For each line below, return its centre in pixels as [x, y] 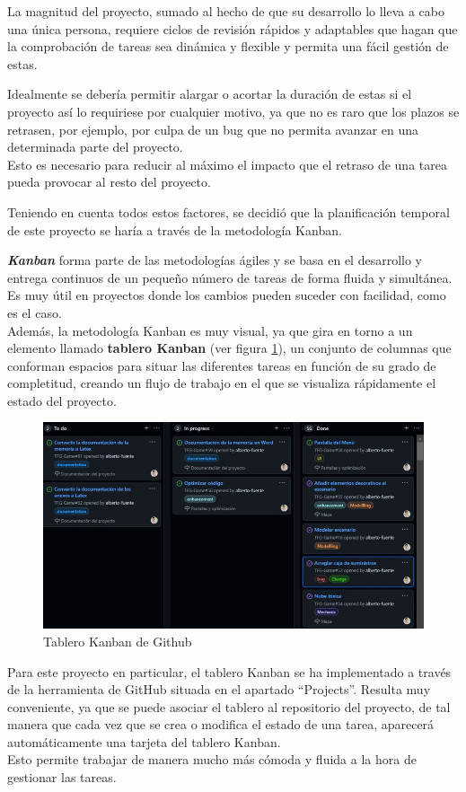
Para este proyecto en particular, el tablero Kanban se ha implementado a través [229, 671]
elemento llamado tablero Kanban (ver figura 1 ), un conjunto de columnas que [229, 348]
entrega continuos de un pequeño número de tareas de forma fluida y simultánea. [230, 277]
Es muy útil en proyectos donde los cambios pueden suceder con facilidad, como [227, 295]
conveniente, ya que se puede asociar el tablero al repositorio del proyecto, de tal [229, 706]
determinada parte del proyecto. [95, 147]
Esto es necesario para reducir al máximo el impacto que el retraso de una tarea [227, 164]
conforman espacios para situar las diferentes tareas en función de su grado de [222, 365]
